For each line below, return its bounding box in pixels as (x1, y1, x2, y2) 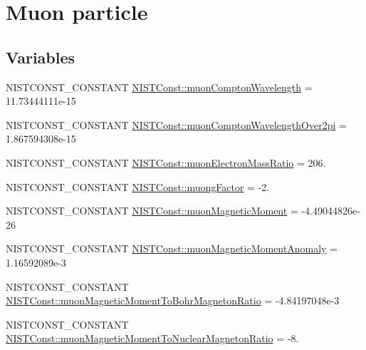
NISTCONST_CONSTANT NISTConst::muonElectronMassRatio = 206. (6, 155, 326, 170)
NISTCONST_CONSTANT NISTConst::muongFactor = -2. (6, 179, 270, 194)
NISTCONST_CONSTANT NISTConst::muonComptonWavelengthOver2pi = (6, 117, 347, 132)
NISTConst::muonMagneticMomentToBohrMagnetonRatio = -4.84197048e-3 (6, 293, 340, 308)
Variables (6, 46, 75, 68)
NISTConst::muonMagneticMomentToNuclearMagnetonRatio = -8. (6, 331, 299, 346)
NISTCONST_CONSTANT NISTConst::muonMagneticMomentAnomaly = (6, 241, 338, 256)
